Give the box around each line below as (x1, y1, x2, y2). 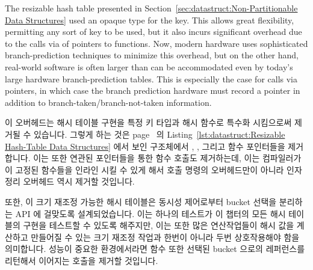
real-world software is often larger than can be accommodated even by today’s (5, 60, 293, 73)
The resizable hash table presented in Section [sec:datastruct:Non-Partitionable (5, 2, 298, 14)
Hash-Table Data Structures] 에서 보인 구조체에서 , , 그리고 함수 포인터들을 (5, 140, 285, 152)
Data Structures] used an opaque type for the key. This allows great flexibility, (5, 13, 294, 26)
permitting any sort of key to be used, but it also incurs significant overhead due (5, 25, 302, 38)
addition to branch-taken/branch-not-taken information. (5, 96, 212, 108)
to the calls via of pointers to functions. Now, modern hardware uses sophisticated (5, 37, 308, 49)
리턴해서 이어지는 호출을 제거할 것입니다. (5, 254, 158, 266)
